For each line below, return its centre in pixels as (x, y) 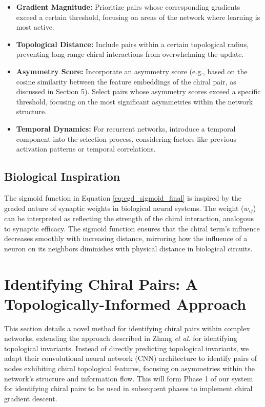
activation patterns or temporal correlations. (86, 149)
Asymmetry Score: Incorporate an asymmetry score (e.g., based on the (132, 71)
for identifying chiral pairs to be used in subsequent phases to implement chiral (128, 388)
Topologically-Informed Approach (125, 303)
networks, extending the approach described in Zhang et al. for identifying (121, 338)
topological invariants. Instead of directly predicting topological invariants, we (127, 348)
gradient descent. (31, 398)
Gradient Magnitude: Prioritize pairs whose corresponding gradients (128, 7)
